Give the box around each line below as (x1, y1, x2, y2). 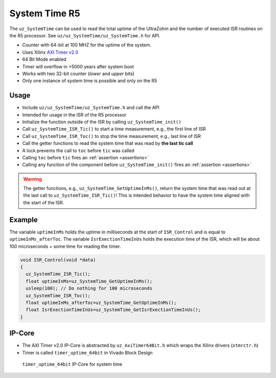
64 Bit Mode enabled (22, 56, 66, 62)
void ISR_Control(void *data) (20, 257, 96, 263)
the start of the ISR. (23, 199, 64, 205)
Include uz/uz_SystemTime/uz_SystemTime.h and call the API (22, 105, 159, 111)
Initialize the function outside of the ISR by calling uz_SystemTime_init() (22, 119, 181, 125)
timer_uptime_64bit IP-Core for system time (22, 361, 123, 367)
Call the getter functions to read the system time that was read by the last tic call (22, 140, 193, 147)
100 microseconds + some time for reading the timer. (9, 243, 121, 249)
